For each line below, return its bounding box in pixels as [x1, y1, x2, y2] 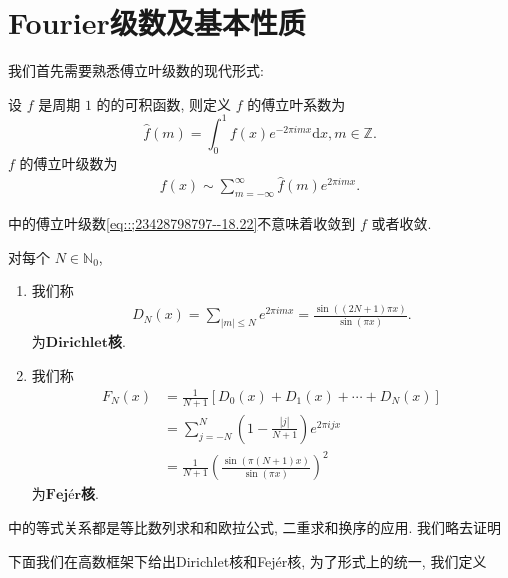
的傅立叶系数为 [247, 93, 346, 114]
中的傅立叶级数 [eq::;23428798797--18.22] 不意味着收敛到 [8, 213, 356, 234]
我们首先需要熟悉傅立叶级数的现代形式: [8, 60, 264, 81]
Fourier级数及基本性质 [8, 2, 306, 43]
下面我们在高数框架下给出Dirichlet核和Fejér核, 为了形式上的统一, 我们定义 [8, 550, 487, 571]
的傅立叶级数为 [19, 152, 118, 173]
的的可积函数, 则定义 [96, 93, 232, 114]
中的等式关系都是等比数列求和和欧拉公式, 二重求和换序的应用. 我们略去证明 [8, 517, 502, 538]
